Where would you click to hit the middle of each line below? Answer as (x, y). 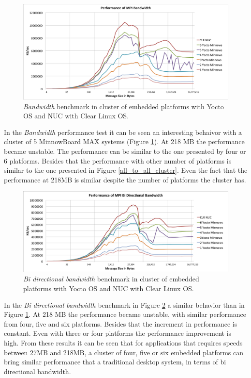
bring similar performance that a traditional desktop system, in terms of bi (115, 362)
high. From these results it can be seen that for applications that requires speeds (123, 343)
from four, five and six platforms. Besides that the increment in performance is (121, 323)
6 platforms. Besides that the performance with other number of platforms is (118, 160)
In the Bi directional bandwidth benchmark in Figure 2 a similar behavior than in (124, 304)
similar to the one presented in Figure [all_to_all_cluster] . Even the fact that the (126, 170)
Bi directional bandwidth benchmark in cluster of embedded (111, 279)
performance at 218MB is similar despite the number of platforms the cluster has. (125, 179)
